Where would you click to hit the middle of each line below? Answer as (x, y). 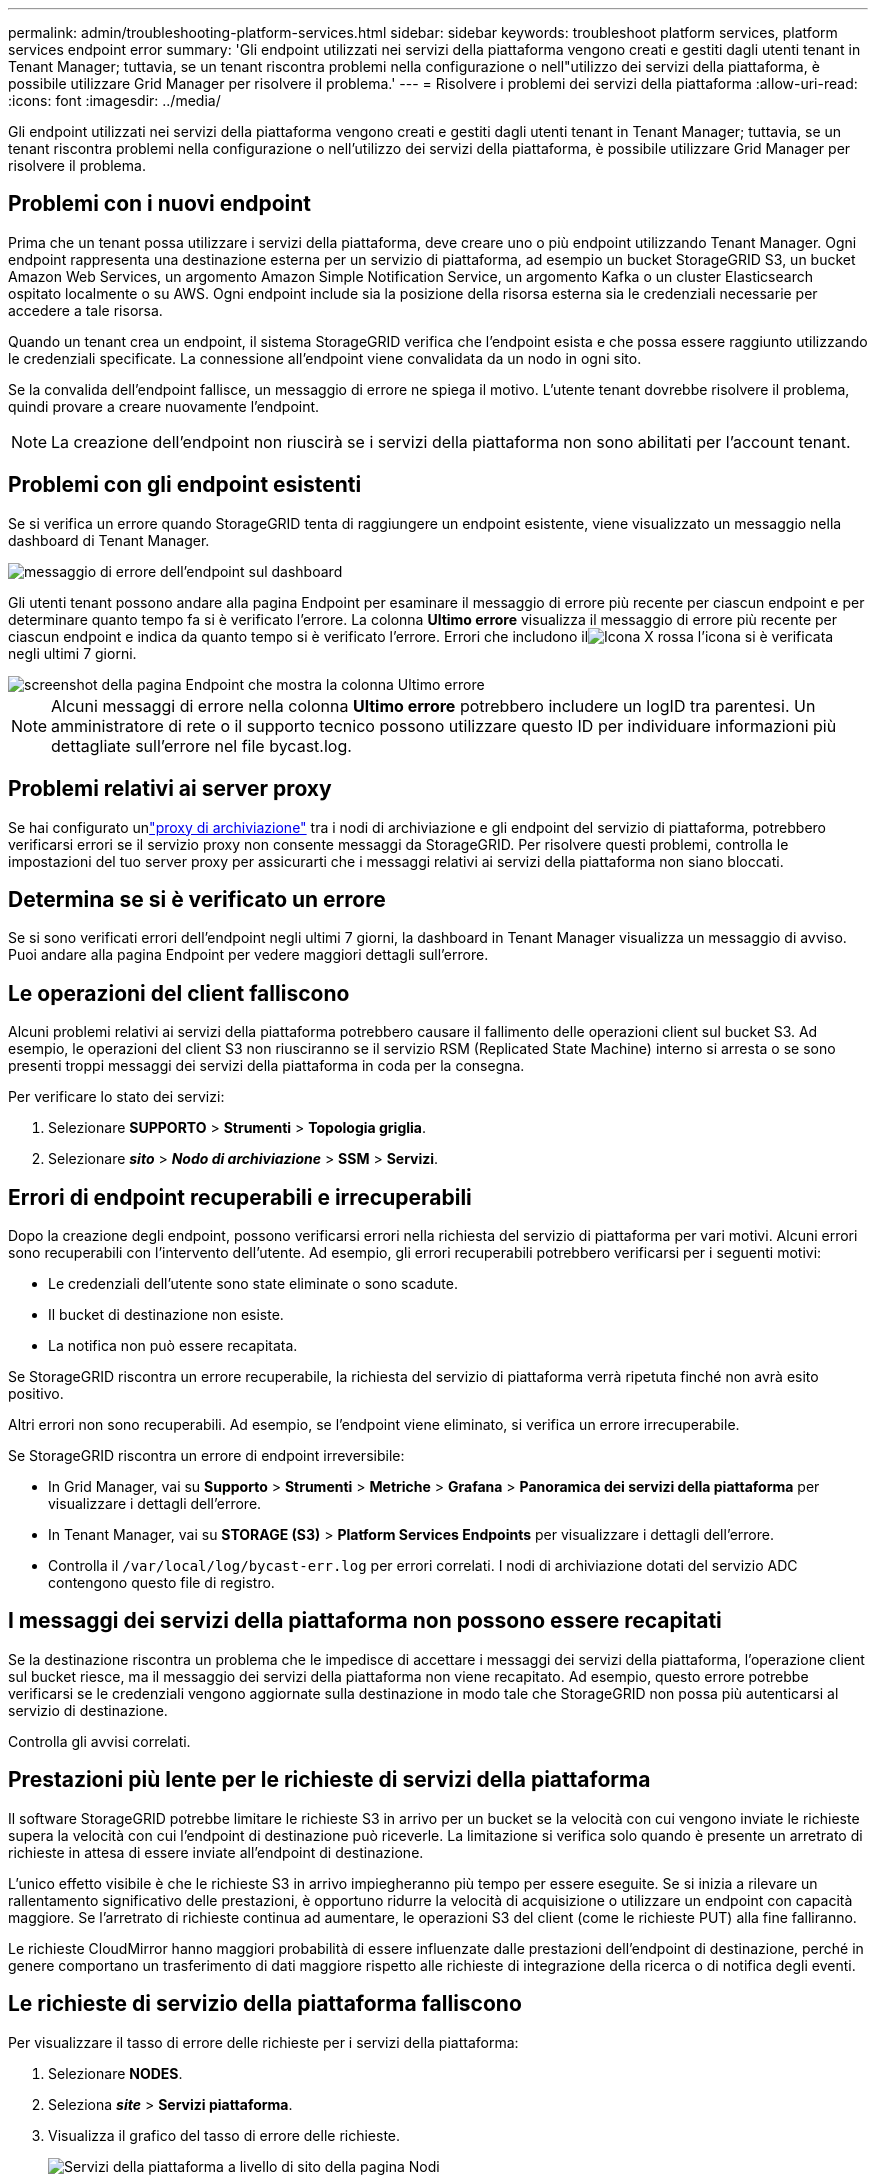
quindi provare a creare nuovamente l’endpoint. (164, 406)
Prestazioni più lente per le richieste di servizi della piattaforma (329, 1780)
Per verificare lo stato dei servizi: (116, 1097)
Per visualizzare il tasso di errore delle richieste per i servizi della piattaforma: (263, 2042)
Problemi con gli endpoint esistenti (185, 485)
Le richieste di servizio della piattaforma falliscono (265, 2004)
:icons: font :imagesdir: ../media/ (114, 100)
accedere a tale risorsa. (85, 310)
